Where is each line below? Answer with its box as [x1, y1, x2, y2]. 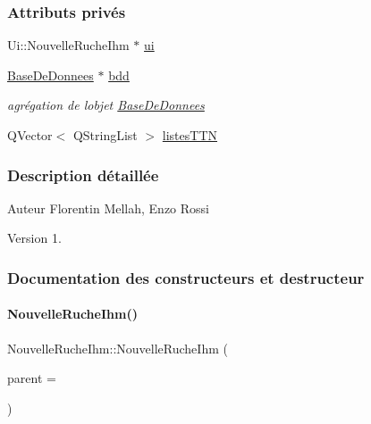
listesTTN [162, 126, 218, 144]
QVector [7, 126, 53, 144]
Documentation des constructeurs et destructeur [7, 266, 365, 288]
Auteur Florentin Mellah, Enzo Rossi [7, 198, 210, 217]
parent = [7, 369, 56, 387]
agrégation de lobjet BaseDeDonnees [7, 96, 205, 114]
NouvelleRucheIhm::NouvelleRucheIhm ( [7, 338, 228, 357]
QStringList [72, 126, 138, 144]
